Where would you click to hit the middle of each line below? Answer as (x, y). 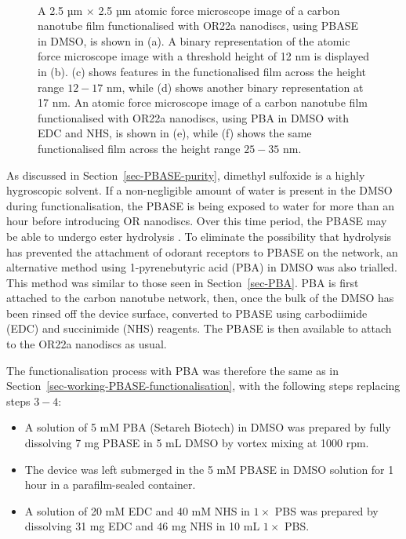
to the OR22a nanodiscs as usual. (87, 344)
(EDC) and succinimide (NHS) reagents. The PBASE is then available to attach (199, 328)
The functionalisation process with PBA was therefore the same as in (173, 370)
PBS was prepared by (326, 510)
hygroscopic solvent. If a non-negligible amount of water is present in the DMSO (199, 190)
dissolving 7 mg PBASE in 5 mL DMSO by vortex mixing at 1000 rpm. (197, 443)
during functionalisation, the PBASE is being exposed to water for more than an (200, 205)
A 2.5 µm (60, 10)
